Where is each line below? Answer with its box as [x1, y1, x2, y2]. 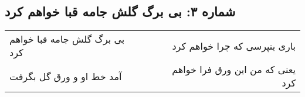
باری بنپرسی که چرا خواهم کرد [172, 39, 296, 53]
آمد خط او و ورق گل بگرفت [9, 69, 122, 83]
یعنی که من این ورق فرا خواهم [172, 63, 296, 77]
